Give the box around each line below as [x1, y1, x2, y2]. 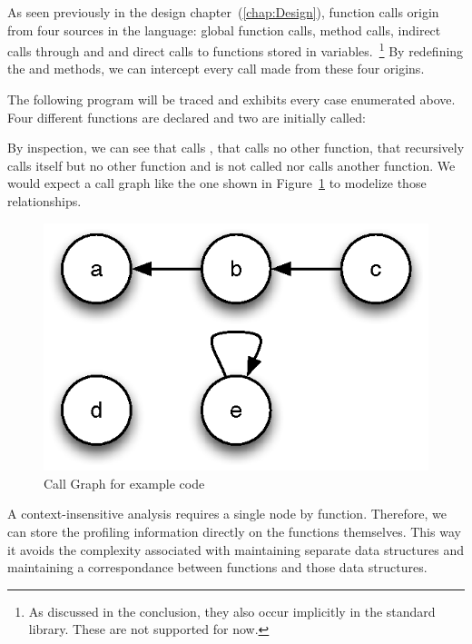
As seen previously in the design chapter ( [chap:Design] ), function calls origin [7, 3, 439, 21]
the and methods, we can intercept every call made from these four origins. [7, 59, 425, 78]
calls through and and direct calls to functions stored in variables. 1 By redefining [7, 39, 464, 60]
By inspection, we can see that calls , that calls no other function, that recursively [7, 138, 465, 157]
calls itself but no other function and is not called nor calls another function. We [7, 155, 456, 174]
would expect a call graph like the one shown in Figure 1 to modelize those [7, 173, 427, 193]
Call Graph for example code [44, 473, 205, 492]
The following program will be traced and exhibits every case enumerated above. [7, 90, 456, 109]
